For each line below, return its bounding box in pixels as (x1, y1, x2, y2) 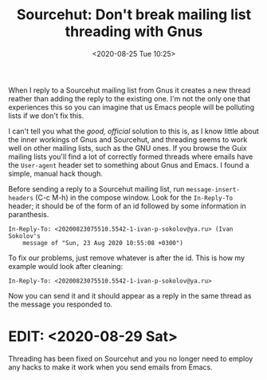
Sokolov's (8, 232, 41, 240)
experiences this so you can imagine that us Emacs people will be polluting (8, 102, 255, 112)
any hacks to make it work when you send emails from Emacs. (8, 362, 213, 372)
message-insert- (186, 185, 241, 193)
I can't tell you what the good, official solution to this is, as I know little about (8, 126, 259, 136)
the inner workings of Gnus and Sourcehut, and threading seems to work (8, 134, 248, 144)
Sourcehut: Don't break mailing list (16, 6, 252, 24)
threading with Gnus (65, 22, 203, 41)
